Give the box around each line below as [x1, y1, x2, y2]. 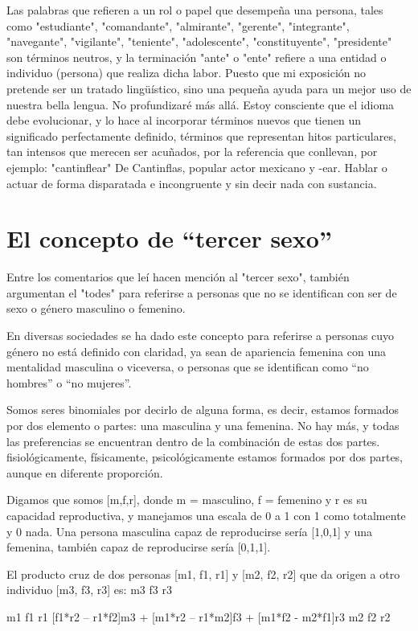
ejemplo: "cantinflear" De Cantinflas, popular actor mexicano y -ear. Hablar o [6, 158, 387, 175]
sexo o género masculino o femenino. [6, 300, 186, 317]
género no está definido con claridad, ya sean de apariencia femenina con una [6, 342, 386, 359]
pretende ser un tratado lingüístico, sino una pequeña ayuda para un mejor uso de [6, 80, 412, 96]
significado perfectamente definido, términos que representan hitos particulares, [6, 127, 396, 144]
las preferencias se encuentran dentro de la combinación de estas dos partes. [6, 432, 380, 449]
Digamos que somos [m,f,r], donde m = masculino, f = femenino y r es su [6, 491, 367, 508]
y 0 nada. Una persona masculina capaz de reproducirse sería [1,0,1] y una [6, 522, 373, 539]
